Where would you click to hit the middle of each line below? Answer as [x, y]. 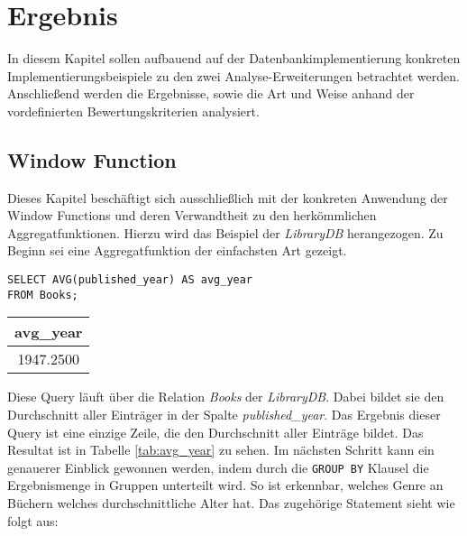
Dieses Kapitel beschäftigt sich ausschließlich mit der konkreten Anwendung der [228, 197]
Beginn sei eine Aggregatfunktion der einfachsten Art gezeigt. [177, 250]
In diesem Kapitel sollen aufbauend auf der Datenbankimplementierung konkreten [234, 58]
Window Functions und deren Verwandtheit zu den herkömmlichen [192, 215]
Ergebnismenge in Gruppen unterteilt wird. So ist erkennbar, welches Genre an [225, 485]
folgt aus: [33, 520]
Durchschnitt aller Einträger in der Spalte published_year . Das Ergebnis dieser [224, 414]
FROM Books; [43, 295]
